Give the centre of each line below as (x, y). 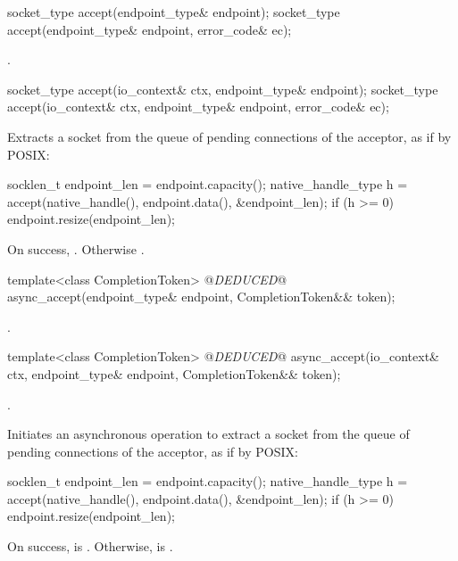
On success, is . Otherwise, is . (90, 546)
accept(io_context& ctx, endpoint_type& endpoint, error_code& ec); (198, 107)
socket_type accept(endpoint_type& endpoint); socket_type (174, 12)
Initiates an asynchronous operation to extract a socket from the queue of (208, 434)
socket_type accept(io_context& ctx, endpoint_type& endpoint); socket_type (223, 89)
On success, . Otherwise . (76, 248)
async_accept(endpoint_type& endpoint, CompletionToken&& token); (201, 297)
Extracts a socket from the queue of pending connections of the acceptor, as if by (229, 136)
